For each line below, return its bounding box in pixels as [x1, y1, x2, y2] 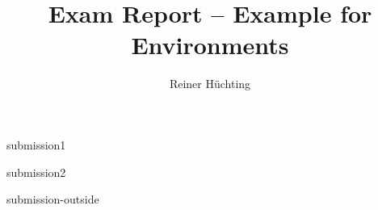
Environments [131, 28, 289, 61]
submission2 [6, 163, 66, 180]
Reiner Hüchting [169, 75, 251, 92]
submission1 [6, 136, 66, 153]
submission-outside [6, 191, 99, 208]
